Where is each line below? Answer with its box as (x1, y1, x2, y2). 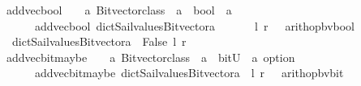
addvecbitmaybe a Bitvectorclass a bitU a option (6, 48, 295, 65)
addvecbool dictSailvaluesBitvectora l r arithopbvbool (34, 17, 355, 34)
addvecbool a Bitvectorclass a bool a (6, 2, 232, 18)
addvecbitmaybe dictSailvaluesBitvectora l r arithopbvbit (34, 64, 344, 81)
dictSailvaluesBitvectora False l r (11, 33, 187, 50)
